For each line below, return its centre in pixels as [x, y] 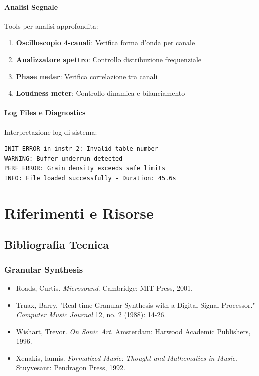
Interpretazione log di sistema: [51, 132]
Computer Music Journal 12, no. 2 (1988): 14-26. [91, 315]
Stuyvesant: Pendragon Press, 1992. [70, 368]
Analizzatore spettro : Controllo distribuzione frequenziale [108, 59]
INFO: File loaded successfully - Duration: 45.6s [90, 178]
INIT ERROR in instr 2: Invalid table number [81, 149]
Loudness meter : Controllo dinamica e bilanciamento [100, 93]
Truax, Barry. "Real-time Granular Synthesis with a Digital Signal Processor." [136, 305]
